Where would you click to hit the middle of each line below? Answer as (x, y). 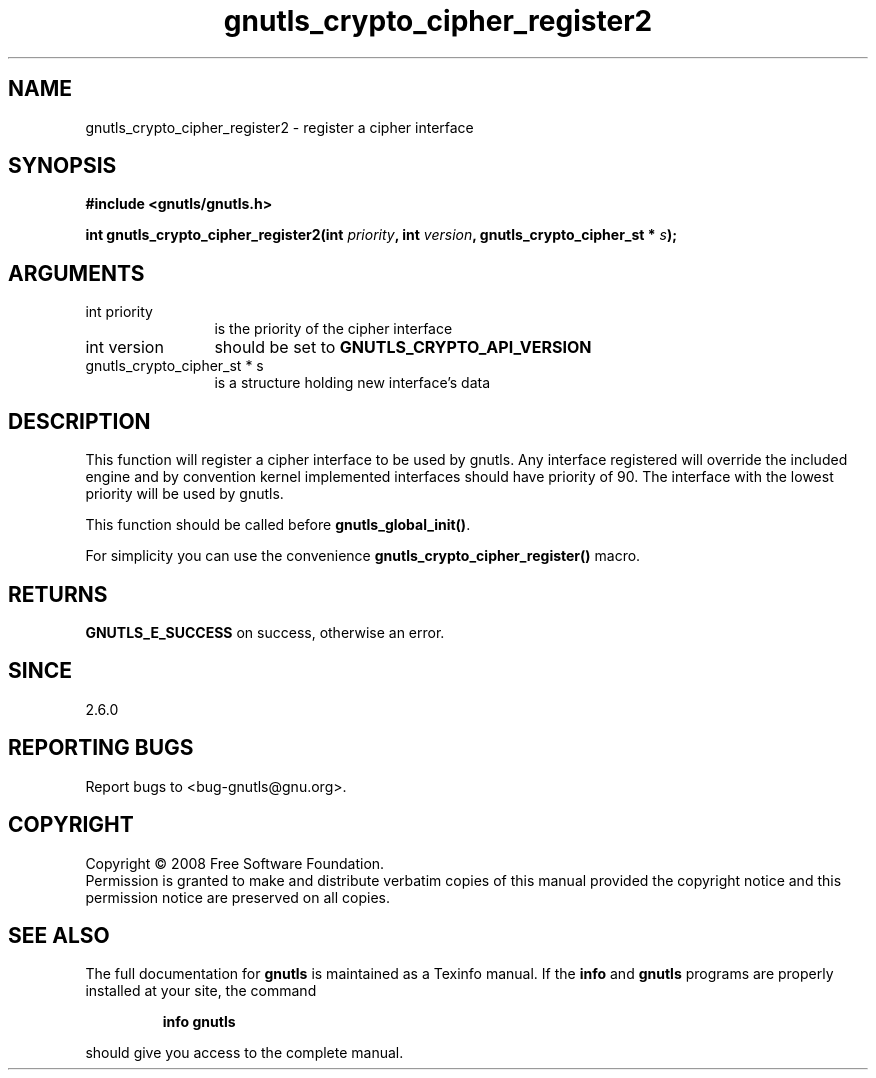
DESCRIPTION (79, 421)
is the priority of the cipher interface (333, 329)
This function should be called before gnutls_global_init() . (278, 525)
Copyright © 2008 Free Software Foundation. (235, 863)
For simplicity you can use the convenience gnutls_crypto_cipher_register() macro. (363, 556)
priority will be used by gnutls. (184, 494)
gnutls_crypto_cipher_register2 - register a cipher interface (279, 127)
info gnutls (199, 1022)
